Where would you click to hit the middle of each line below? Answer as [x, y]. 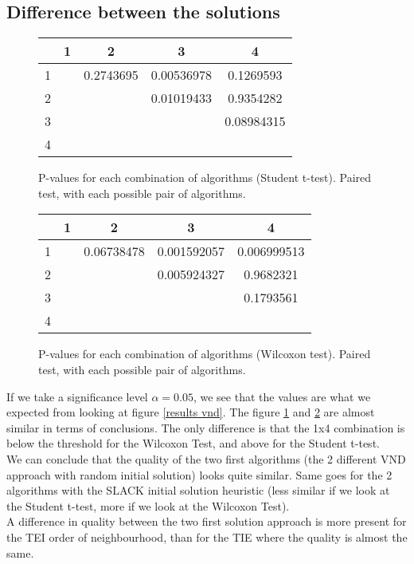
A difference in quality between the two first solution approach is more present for [207, 521]
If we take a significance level [77, 396]
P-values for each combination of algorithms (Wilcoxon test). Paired [205, 354]
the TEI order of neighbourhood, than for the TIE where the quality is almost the [207, 536]
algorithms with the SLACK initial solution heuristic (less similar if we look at [198, 490]
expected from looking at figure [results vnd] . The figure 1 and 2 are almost [191, 412]
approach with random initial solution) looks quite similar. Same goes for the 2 [199, 474]
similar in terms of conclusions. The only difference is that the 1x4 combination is [206, 427]
